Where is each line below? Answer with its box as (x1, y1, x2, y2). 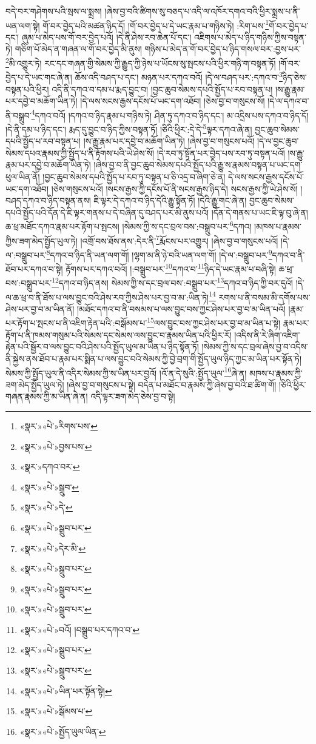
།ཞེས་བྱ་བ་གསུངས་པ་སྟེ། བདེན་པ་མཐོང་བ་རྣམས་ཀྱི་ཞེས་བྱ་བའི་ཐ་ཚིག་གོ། (67, 378, 277, 390)
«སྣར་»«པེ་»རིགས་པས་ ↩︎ (19, 419, 98, 432)
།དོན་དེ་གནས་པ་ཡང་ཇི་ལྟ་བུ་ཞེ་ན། (211, 206, 308, 218)
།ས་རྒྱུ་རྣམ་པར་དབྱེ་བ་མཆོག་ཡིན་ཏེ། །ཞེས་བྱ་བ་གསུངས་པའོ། (83, 135, 255, 147)
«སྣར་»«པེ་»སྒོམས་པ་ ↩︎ (19, 705, 93, 717)
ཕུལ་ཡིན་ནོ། (5, 170, 40, 183)
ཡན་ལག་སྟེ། (5, 19, 40, 32)
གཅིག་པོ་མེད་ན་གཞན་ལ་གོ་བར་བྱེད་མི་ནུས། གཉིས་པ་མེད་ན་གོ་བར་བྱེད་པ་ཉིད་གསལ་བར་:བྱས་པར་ (15, 42, 301, 55)
